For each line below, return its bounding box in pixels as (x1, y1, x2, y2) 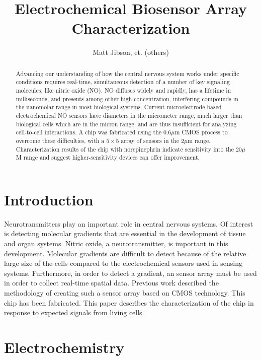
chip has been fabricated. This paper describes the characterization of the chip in (4, 297, 254, 308)
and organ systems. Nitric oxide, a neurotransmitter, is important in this (4, 238, 228, 249)
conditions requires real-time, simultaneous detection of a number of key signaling (16, 78, 230, 86)
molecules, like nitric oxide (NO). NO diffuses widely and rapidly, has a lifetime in (16, 86, 231, 95)
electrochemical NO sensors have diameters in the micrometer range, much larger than (16, 111, 242, 119)
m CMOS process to (175, 128, 228, 136)
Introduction (4, 189, 94, 209)
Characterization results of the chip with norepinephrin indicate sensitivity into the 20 (16, 145, 242, 153)
